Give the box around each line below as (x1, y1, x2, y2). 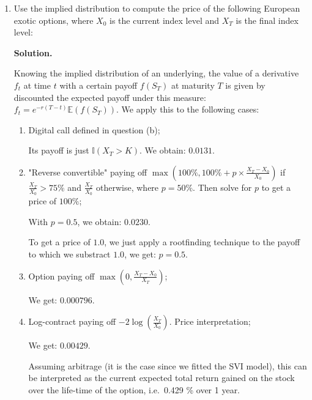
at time (23, 78, 51, 91)
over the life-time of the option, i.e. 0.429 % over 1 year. (28, 383, 240, 396)
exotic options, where (13, 13, 94, 26)
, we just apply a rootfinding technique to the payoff (104, 235, 300, 248)
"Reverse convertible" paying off (28, 165, 147, 178)
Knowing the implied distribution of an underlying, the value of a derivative (13, 67, 299, 80)
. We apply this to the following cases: (116, 103, 259, 116)
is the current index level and (110, 13, 220, 26)
